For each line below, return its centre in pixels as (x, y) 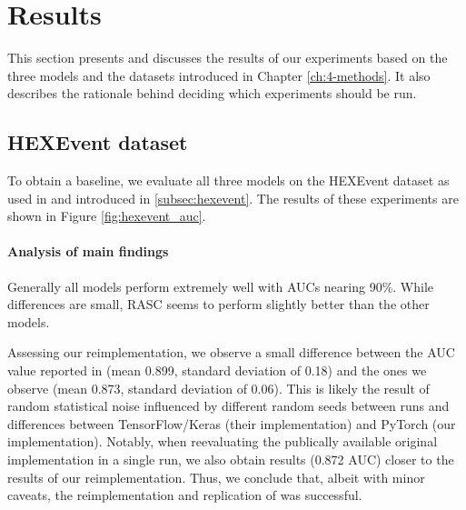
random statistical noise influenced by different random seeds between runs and (228, 406)
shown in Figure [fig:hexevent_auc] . (107, 216)
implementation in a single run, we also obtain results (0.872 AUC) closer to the (231, 460)
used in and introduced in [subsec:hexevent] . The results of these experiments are (233, 198)
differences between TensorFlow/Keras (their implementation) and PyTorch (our (232, 423)
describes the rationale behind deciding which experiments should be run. (212, 93)
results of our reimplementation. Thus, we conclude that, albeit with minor (216, 477)
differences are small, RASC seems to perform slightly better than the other (218, 304)
